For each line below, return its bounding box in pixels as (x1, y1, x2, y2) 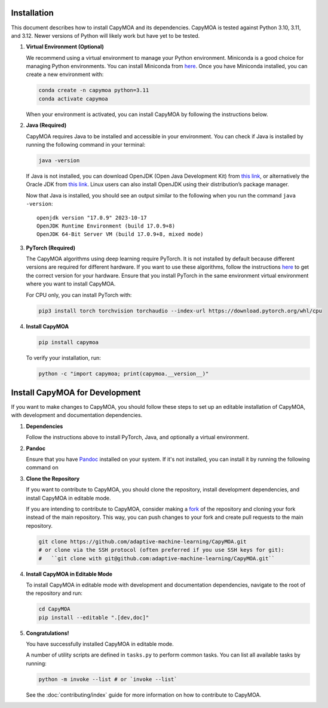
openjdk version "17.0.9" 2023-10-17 (36, 214, 148, 221)
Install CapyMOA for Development (11, 387, 141, 397)
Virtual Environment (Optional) (26, 43, 104, 50)
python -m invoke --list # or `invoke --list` (38, 676, 177, 682)
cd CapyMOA (38, 606, 70, 613)
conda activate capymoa (38, 95, 109, 102)
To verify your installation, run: (26, 354, 101, 361)
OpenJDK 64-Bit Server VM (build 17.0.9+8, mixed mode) (36, 231, 204, 238)
